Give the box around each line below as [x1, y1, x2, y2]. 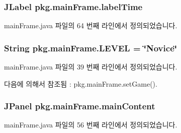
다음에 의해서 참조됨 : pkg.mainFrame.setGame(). [4, 78, 157, 89]
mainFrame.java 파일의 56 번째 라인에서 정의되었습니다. [4, 119, 177, 130]
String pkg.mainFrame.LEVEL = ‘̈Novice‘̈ [4, 41, 177, 54]
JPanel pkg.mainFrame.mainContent [4, 100, 155, 112]
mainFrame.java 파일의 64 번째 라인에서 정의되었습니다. [4, 20, 177, 31]
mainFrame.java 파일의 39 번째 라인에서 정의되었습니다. [4, 61, 177, 72]
